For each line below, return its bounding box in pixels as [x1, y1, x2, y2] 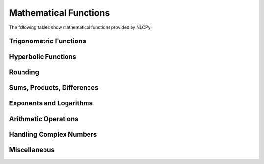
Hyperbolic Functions [9, 53, 77, 61]
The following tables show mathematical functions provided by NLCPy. [9, 24, 152, 30]
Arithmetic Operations [9, 115, 79, 123]
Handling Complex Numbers [9, 130, 97, 139]
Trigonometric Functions [9, 37, 87, 45]
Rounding [9, 68, 39, 77]
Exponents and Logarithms [9, 99, 93, 107]
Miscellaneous [9, 146, 55, 154]
